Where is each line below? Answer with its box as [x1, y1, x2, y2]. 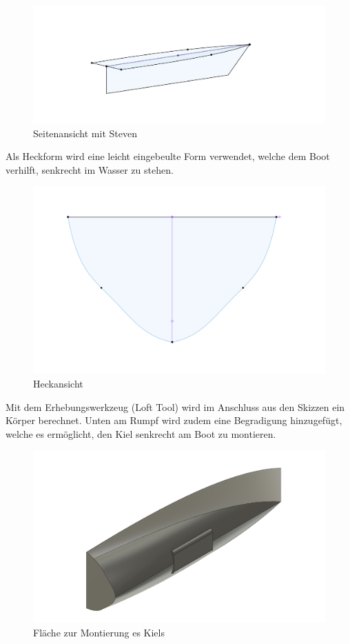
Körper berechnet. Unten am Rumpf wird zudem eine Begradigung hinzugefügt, [6, 413, 342, 427]
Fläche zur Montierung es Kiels [33, 625, 165, 639]
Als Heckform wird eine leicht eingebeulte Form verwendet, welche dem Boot [6, 149, 330, 163]
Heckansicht [33, 376, 83, 390]
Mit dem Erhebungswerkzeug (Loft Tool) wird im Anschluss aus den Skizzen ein [6, 399, 345, 414]
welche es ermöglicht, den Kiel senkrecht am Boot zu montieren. [6, 426, 276, 441]
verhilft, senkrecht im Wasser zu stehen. [6, 162, 174, 177]
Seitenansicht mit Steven [33, 125, 137, 140]
